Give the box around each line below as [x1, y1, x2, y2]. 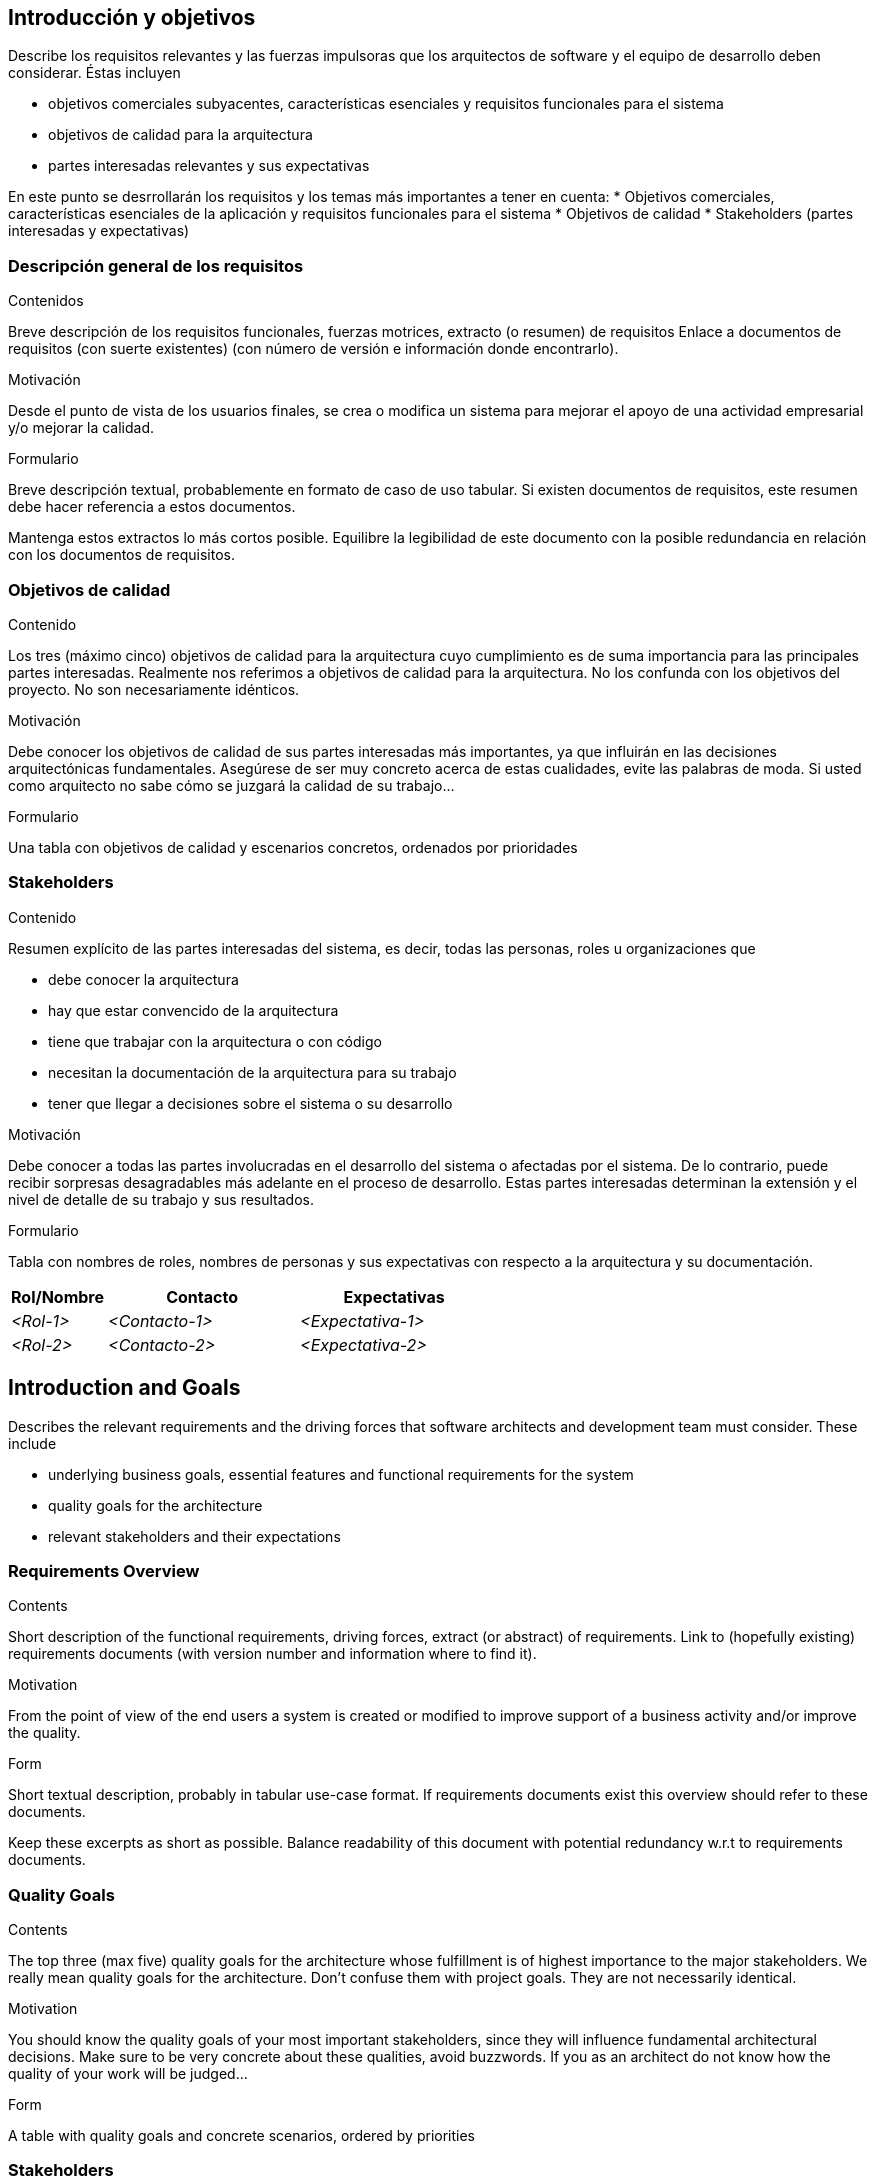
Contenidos [8, 292, 84, 310]
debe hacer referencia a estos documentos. [8, 498, 296, 516]
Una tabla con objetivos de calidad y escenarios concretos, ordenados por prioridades [8, 838, 578, 856]
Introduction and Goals [8, 1375, 241, 1401]
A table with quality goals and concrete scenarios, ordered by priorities [8, 2127, 476, 2145]
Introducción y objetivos [8, 5, 256, 30]
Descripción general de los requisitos [8, 255, 304, 276]
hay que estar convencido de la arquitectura [48, 1001, 339, 1019]
